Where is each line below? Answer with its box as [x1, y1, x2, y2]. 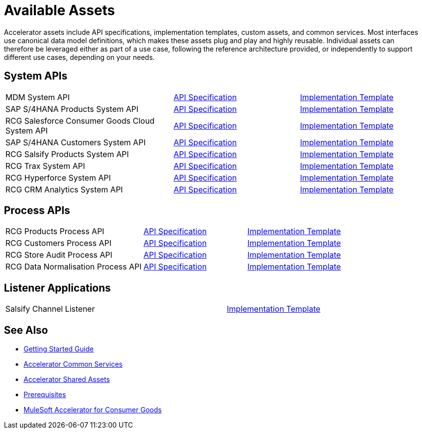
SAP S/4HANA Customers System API [5, 137, 146, 147]
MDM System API [5, 92, 70, 102]
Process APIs [4, 204, 70, 217]
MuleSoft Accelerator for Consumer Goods [24, 406, 162, 414]
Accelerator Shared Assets [24, 375, 110, 384]
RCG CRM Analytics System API [5, 184, 123, 194]
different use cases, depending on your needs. [4, 53, 155, 61]
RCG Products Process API [5, 226, 105, 237]
